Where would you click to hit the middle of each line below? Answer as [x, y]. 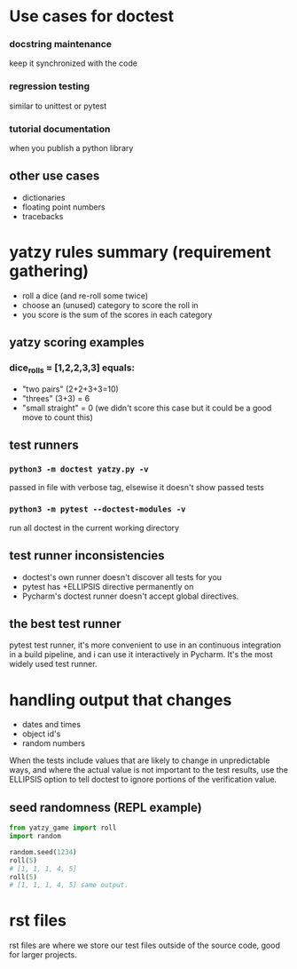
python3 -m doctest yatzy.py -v [79, 469]
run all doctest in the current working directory [94, 528]
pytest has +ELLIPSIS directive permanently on [108, 586]
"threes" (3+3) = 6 [56, 398]
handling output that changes [121, 700]
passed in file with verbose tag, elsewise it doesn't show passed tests [137, 488]
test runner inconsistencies [87, 556]
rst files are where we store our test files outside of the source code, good [145, 945]
